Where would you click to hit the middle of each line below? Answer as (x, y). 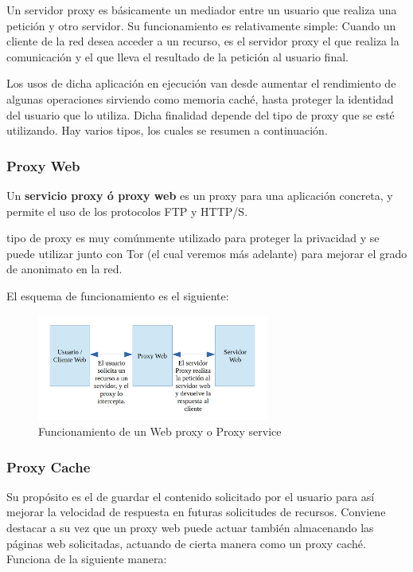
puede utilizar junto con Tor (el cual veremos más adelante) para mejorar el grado (207, 253)
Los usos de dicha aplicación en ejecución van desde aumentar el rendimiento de (201, 83)
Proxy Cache (49, 466)
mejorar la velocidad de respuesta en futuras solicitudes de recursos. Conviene (196, 512)
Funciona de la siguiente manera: (87, 559)
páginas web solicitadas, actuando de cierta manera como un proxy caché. (186, 543)
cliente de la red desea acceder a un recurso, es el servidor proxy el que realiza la (203, 41)
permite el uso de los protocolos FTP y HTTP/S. (127, 211)
